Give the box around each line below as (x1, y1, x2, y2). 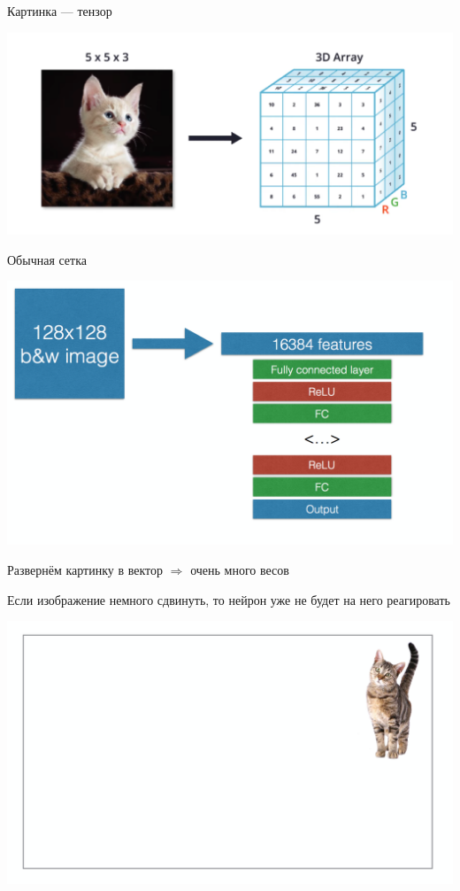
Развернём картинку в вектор (7, 561, 164, 579)
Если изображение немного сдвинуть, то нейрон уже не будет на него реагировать (7, 590, 450, 608)
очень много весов (190, 561, 289, 579)
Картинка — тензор (7, 2, 112, 19)
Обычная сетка (7, 250, 88, 268)
